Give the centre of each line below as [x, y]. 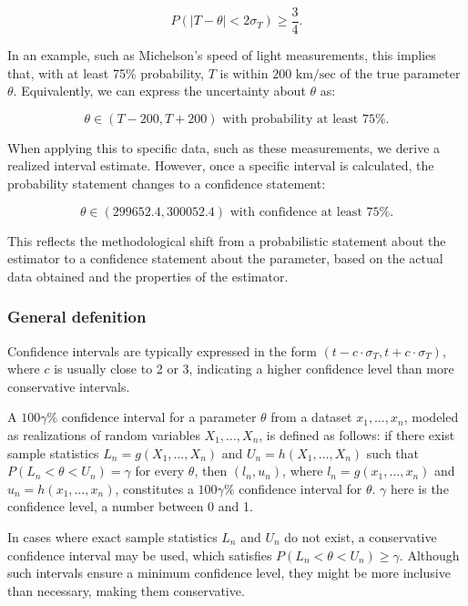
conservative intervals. [69, 386]
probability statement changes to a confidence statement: [167, 184]
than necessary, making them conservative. [126, 590]
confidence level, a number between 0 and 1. [130, 506]
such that [393, 452]
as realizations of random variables [104, 435]
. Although [429, 555]
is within [244, 72]
